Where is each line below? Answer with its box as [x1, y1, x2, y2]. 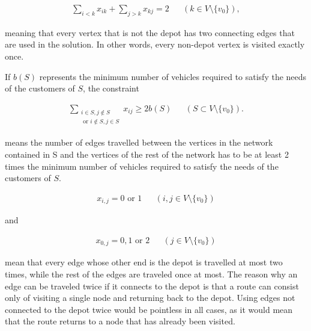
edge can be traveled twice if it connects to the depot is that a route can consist [5, 279, 299, 292]
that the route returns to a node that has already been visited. [5, 315, 235, 327]
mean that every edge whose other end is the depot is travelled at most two [5, 256, 283, 268]
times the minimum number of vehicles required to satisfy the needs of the [5, 159, 279, 172]
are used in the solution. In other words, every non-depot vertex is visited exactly [5, 38, 305, 51]
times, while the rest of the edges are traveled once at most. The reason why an [5, 267, 298, 280]
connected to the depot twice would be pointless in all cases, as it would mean [5, 303, 293, 315]
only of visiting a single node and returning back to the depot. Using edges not [5, 291, 295, 304]
